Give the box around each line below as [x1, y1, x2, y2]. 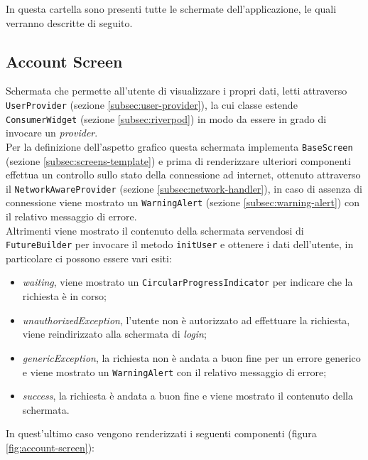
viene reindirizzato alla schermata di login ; [22, 326, 207, 341]
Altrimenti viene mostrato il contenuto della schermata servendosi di [6, 223, 304, 237]
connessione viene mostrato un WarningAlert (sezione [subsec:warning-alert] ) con [6, 195, 359, 210]
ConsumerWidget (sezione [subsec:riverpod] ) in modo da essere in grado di [6, 111, 327, 126]
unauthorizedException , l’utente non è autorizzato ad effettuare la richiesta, [22, 312, 350, 327]
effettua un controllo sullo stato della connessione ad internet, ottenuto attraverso [6, 167, 361, 182]
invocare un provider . [6, 125, 98, 140]
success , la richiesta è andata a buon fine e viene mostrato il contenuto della [22, 388, 353, 403]
